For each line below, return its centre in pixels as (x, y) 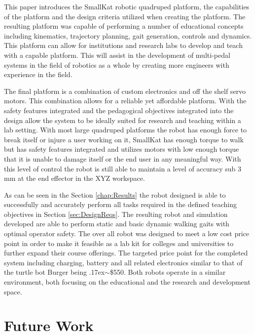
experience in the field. (38, 74)
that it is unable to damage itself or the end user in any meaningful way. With (123, 158)
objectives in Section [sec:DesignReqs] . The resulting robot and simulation (116, 214)
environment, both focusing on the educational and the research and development (127, 282)
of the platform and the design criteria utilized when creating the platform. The (125, 16)
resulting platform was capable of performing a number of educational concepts (124, 26)
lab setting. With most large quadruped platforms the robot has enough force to (126, 130)
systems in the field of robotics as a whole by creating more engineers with (117, 64)
